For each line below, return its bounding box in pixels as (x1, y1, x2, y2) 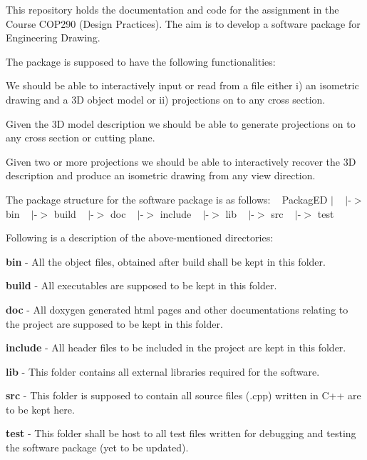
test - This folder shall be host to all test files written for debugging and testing (6, 426, 356, 441)
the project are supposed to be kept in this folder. (6, 316, 223, 331)
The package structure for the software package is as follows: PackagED (6, 191, 328, 206)
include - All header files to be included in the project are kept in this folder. (6, 340, 346, 355)
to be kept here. (6, 401, 75, 416)
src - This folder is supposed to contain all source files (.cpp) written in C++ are (6, 388, 361, 403)
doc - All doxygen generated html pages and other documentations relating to (6, 301, 348, 316)
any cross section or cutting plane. (6, 130, 155, 145)
